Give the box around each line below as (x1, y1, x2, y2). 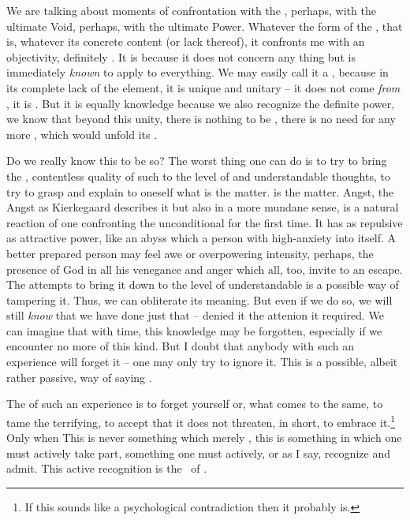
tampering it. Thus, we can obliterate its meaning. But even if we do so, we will (6, 291, 393, 308)
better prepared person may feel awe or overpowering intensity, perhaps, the (6, 245, 374, 261)
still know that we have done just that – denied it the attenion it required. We (6, 307, 385, 324)
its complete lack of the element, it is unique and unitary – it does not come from (6, 79, 401, 95)
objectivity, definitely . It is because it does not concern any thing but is (6, 48, 356, 65)
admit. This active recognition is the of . (6, 460, 207, 477)
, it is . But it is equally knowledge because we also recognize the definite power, (6, 95, 395, 111)
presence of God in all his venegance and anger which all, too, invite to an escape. (6, 260, 403, 277)
